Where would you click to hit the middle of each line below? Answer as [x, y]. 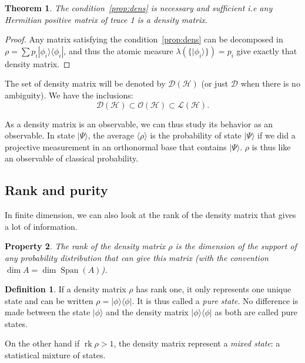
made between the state [48, 312]
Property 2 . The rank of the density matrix [85, 246]
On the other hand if [42, 343]
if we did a [276, 135]
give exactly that [267, 50]
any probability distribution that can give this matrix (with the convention [137, 257]
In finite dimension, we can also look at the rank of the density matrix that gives [150, 215]
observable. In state [40, 135]
